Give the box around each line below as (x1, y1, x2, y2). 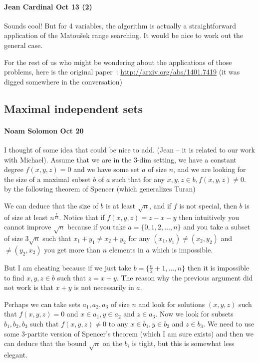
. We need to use (203, 318, 255, 328)
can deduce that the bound (4, 338, 87, 348)
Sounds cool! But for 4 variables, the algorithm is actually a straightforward (4, 20, 237, 30)
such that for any (112, 173, 165, 184)
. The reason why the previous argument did (116, 272, 253, 282)
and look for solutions (138, 298, 205, 309)
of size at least (4, 211, 48, 222)
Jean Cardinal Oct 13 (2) (4, 1, 92, 11)
